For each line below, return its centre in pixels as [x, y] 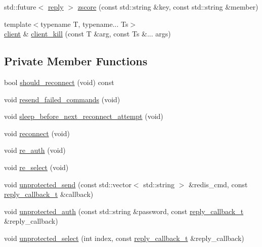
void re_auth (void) [35, 150]
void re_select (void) [36, 167]
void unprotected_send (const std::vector [68, 184]
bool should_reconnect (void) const [59, 82]
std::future [20, 7]
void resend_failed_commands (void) [62, 99]
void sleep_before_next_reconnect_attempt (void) [84, 116]
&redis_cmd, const [218, 184]
